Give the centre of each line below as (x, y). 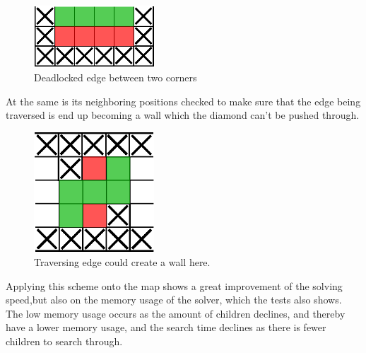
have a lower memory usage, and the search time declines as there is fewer (166, 327)
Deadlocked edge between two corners (116, 77)
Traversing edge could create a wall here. (122, 262)
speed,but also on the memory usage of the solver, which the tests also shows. (174, 300)
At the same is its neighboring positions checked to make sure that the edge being (183, 101)
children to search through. (64, 341)
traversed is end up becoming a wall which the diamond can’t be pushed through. (183, 115)
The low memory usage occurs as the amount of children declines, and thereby (176, 313)
